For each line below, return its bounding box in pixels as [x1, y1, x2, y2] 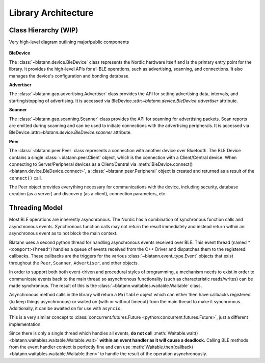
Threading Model [9, 204, 63, 212]
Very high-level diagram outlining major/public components [9, 39, 130, 45]
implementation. [9, 321, 42, 327]
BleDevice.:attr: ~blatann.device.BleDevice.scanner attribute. [9, 130, 132, 135]
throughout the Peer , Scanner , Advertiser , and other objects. [9, 260, 139, 266]
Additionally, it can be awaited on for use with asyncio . [9, 306, 122, 311]
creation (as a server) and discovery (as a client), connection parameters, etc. [9, 191, 167, 197]
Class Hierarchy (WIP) [9, 26, 79, 34]
